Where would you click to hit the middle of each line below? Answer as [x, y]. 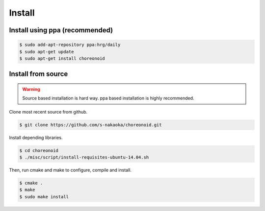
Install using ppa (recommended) [61, 30]
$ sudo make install [44, 197]
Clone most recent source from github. [48, 112]
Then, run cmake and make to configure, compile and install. [70, 170]
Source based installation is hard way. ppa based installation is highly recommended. [108, 98]
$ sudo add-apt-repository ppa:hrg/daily [70, 45]
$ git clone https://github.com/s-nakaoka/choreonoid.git [91, 125]
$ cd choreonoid [39, 150]
